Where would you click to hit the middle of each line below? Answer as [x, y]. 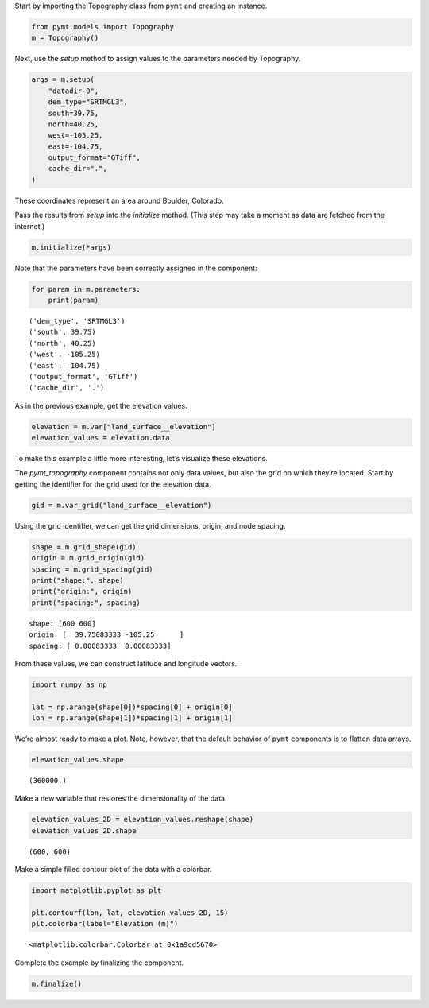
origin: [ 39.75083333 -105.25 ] [106, 635]
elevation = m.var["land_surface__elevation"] [124, 426]
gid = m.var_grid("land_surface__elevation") [122, 505]
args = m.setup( [63, 80]
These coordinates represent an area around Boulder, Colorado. [119, 200]
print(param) [73, 300]
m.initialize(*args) [71, 247]
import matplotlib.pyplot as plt [97, 891]
